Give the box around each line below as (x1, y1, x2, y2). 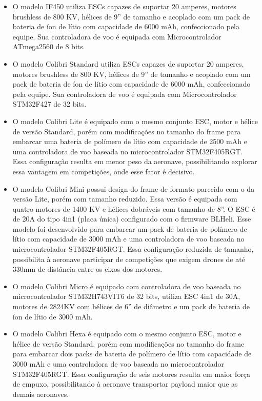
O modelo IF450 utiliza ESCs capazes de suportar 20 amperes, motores (12, 1, 236, 11)
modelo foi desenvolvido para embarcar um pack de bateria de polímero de (12, 223, 247, 234)
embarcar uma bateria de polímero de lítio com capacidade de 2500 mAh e (12, 136, 247, 147)
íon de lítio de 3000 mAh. (12, 311, 93, 322)
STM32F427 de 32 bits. (12, 98, 87, 109)
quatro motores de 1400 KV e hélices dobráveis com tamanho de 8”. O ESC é (12, 203, 255, 214)
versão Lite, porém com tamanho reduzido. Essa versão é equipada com (12, 193, 237, 204)
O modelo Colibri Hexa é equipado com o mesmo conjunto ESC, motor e (12, 328, 241, 339)
